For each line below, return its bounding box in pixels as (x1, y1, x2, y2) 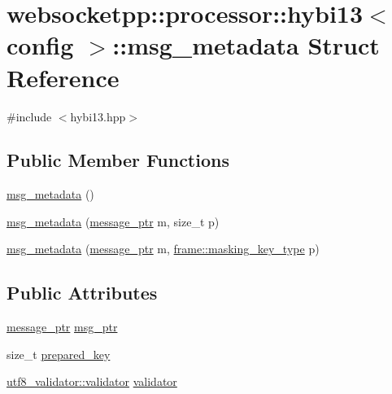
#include (7, 107, 52, 125)
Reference (7, 60, 120, 94)
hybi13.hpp (70, 107, 126, 125)
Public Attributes (7, 280, 158, 305)
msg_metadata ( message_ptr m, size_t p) (7, 212, 220, 230)
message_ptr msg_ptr (7, 318, 118, 335)
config (7, 28, 74, 62)
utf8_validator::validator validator (7, 373, 177, 390)
